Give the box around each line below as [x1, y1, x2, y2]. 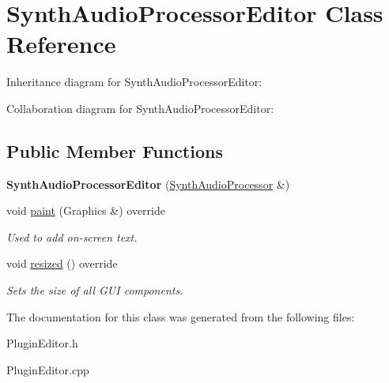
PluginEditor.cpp [6, 361, 89, 377]
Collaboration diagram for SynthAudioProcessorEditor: [6, 100, 274, 116]
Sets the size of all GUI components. [6, 282, 183, 299]
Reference [6, 28, 116, 60]
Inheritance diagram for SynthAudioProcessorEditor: [6, 73, 262, 90]
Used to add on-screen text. [6, 228, 138, 245]
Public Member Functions [6, 138, 223, 163]
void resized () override [6, 255, 118, 272]
